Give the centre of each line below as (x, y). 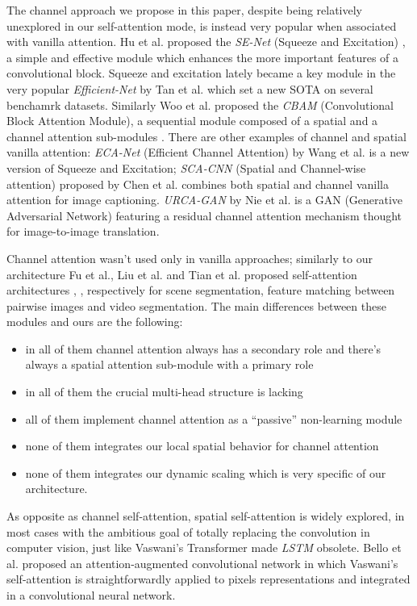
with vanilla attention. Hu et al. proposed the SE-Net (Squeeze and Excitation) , (206, 42)
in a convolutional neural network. (91, 595)
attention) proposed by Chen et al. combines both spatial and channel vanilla (198, 184)
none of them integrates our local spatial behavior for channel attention (202, 446)
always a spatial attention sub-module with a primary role (169, 364)
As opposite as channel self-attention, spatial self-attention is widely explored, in (206, 516)
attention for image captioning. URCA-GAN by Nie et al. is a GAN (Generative (205, 200)
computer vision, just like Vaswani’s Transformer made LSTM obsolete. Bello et (204, 547)
